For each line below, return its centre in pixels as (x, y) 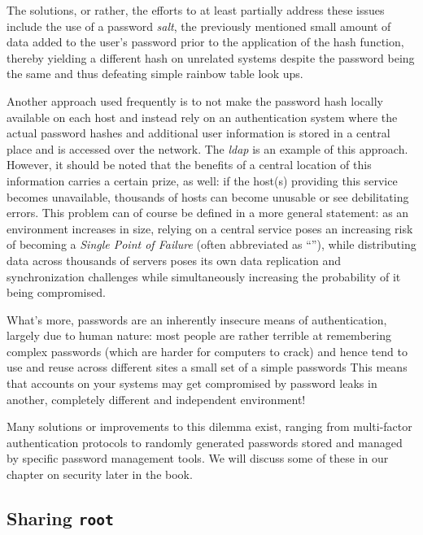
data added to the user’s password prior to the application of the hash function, (205, 42)
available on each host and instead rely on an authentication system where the (202, 117)
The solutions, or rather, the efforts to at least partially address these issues (196, 10)
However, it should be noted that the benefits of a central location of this (189, 165)
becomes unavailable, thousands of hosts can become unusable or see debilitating (208, 196)
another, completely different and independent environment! (156, 399)
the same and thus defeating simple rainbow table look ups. (155, 74)
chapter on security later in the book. (100, 474)
